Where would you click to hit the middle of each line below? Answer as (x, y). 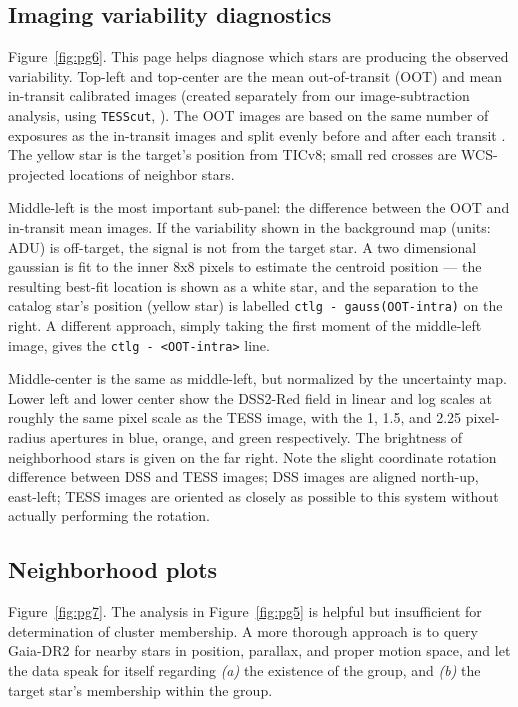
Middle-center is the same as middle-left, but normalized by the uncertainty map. (257, 378)
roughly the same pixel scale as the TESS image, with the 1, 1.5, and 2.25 (235, 417)
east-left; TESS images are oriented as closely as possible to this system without (253, 495)
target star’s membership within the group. (140, 689)
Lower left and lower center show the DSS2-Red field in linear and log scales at (250, 397)
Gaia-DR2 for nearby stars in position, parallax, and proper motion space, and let (259, 650)
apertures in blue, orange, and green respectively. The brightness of (256, 437)
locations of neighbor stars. (152, 173)
